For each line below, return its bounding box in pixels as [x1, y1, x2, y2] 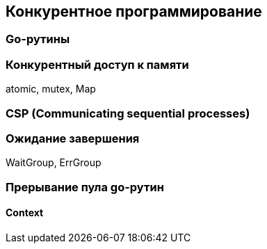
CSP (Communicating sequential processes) [6, 106, 250, 120]
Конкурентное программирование [6, 3, 262, 20]
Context [6, 207, 44, 219]
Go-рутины [6, 32, 70, 47]
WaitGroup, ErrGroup [6, 156, 102, 169]
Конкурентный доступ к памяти [6, 57, 189, 72]
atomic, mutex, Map [6, 83, 96, 95]
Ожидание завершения [6, 131, 140, 145]
